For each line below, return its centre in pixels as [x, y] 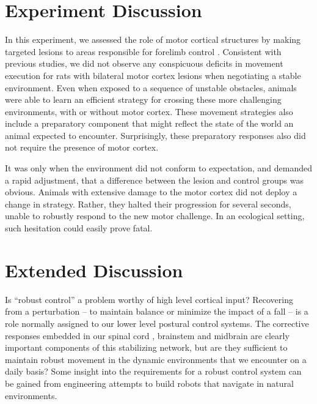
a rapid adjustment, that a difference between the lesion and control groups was [154, 180]
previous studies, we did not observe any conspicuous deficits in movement [144, 63]
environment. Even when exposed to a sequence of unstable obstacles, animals [151, 87]
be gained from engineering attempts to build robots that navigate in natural [149, 383]
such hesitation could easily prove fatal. [79, 228]
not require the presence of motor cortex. [82, 147]
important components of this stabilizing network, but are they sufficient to [146, 347]
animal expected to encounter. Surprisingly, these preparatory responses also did [155, 135]
